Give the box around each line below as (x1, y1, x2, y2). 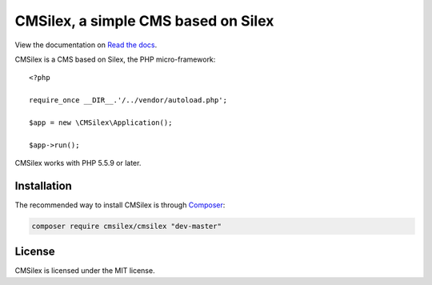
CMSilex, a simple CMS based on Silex (14, 12, 274, 30)
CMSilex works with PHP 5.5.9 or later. (14, 159, 142, 168)
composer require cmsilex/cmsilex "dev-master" (31, 221, 222, 231)
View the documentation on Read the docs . (14, 40, 158, 50)
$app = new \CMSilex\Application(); (29, 118, 173, 127)
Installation (14, 179, 72, 192)
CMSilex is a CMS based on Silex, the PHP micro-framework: (14, 54, 216, 64)
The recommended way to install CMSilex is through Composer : (14, 200, 226, 210)
